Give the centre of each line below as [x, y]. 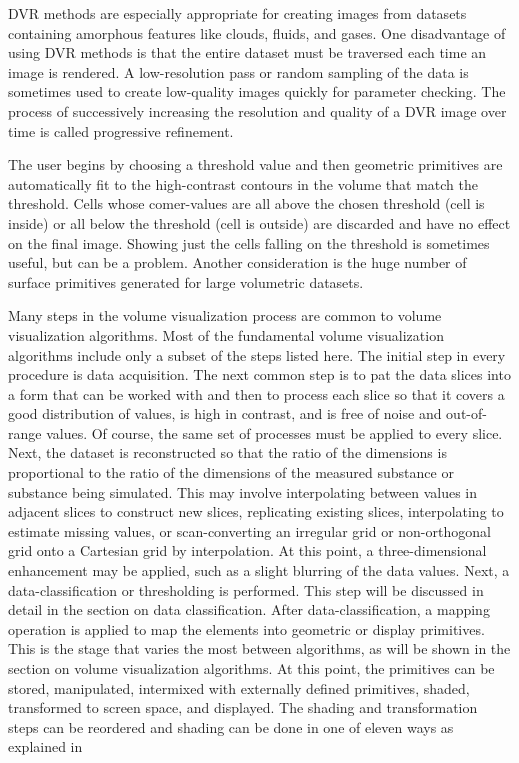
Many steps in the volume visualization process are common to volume [225, 315]
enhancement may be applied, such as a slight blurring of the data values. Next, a [259, 570]
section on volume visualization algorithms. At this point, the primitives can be [251, 668]
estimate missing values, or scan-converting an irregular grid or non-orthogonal [249, 530]
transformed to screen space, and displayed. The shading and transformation [243, 707]
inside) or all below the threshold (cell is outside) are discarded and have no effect [259, 222]
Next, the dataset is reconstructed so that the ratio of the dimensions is [227, 452]
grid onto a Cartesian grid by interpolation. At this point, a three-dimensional [247, 550]
